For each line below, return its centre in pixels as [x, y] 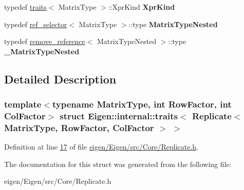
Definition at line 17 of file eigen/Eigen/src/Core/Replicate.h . [101, 147]
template [23, 104]
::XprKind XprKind [142, 7]
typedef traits [25, 7]
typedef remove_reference [45, 41]
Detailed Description [60, 79]
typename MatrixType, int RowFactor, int [142, 104]
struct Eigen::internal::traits [119, 116]
